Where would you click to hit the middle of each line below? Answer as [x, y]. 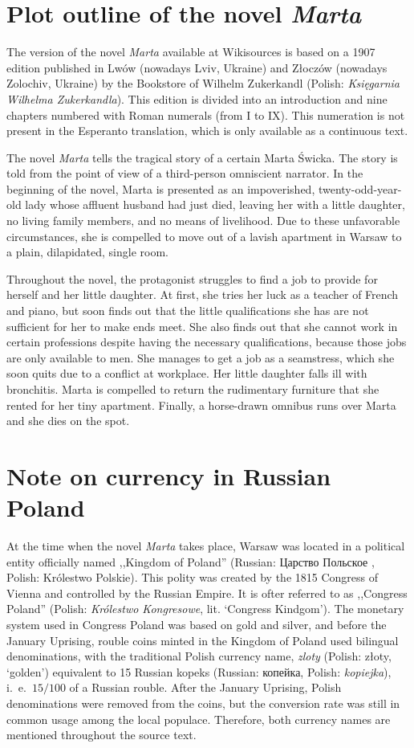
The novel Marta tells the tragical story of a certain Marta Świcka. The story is [202, 157]
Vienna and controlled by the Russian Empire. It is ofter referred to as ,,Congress [207, 593]
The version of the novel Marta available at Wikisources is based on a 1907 [191, 52]
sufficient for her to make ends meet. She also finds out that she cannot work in [202, 326]
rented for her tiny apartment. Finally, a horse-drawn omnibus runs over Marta [201, 405]
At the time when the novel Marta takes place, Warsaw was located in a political [206, 546]
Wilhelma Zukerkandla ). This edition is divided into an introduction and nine [197, 98]
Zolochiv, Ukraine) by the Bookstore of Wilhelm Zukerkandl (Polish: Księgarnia [203, 83]
